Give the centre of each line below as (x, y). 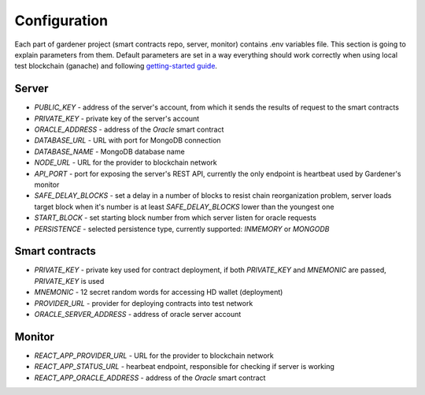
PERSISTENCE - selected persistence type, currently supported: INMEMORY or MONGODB (182, 229)
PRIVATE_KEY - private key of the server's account (117, 118)
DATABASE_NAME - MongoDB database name (109, 151)
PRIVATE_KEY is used (69, 281)
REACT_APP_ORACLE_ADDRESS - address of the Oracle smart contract (150, 378)
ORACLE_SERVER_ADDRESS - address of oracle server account (138, 314)
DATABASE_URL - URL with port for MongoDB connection (128, 140)
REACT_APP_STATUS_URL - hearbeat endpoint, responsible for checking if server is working (184, 367)
